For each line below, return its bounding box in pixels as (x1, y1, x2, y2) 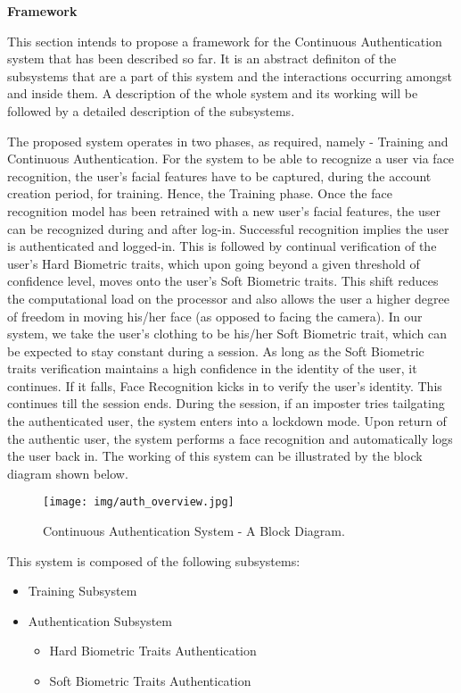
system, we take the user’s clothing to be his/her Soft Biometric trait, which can (7, 324, 448, 343)
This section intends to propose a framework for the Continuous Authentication (7, 31, 442, 50)
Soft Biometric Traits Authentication (49, 672, 251, 690)
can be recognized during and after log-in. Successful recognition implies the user (7, 219, 449, 238)
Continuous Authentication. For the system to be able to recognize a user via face (7, 149, 455, 168)
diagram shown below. (7, 463, 128, 482)
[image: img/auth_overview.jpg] (43, 496, 235, 509)
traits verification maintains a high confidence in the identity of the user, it (7, 359, 417, 378)
